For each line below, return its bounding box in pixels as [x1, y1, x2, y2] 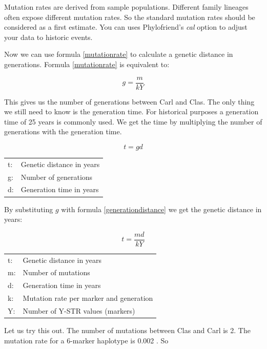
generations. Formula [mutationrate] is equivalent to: [4, 58, 170, 69]
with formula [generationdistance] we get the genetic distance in [61, 203, 262, 214]
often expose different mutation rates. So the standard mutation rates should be [4, 11, 255, 22]
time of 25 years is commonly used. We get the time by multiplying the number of [4, 116, 262, 127]
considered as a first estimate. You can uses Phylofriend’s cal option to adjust [4, 22, 248, 32]
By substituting [4, 203, 53, 214]
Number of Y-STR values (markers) [23, 305, 135, 316]
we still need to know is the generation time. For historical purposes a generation [4, 106, 259, 117]
